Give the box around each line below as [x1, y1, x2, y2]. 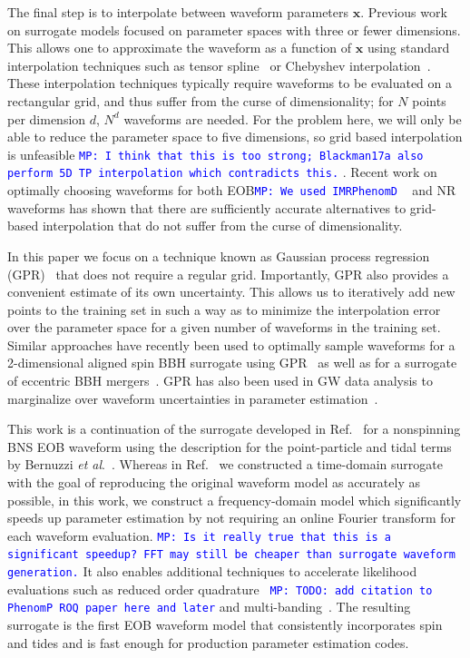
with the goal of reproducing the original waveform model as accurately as [7, 473, 420, 492]
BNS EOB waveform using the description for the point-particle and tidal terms [7, 437, 452, 456]
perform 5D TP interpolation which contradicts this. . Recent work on [7, 162, 437, 182]
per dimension [7, 109, 86, 128]
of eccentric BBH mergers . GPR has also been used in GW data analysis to [7, 371, 433, 390]
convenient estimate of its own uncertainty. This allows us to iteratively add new [7, 282, 455, 301]
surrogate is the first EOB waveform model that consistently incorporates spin [7, 615, 443, 634]
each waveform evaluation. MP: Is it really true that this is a [7, 525, 392, 545]
